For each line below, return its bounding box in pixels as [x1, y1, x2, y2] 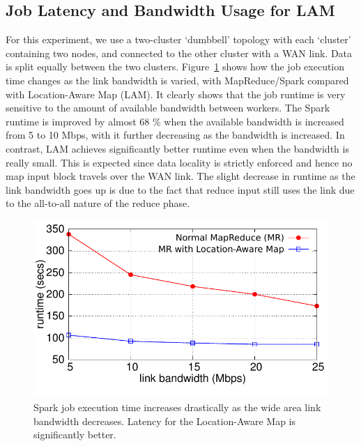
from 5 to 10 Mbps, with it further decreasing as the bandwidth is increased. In [6, 128, 345, 142]
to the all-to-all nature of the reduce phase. [6, 196, 190, 210]
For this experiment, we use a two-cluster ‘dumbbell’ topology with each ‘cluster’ [6, 32, 351, 47]
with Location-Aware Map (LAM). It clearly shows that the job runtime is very [6, 86, 346, 101]
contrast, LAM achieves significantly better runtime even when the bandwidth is [6, 141, 349, 155]
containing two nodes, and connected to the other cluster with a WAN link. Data [6, 45, 353, 60]
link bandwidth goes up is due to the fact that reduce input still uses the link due [6, 182, 355, 197]
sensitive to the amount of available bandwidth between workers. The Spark [6, 100, 330, 115]
